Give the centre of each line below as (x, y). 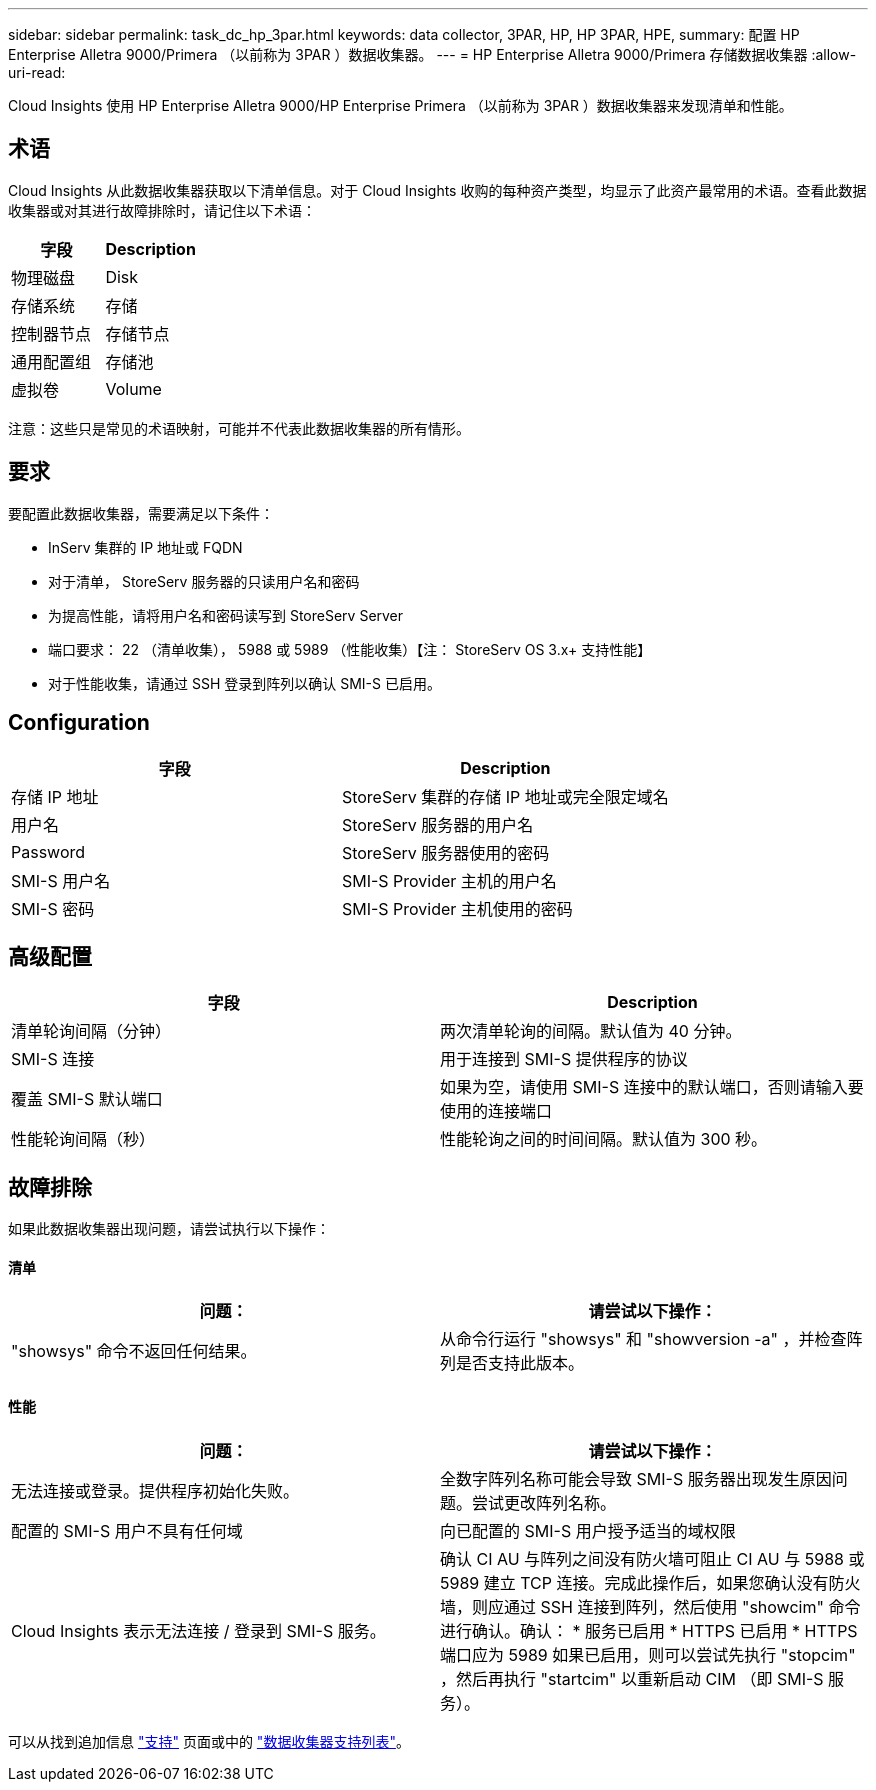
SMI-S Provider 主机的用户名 (449, 880)
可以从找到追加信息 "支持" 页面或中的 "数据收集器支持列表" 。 (209, 1741)
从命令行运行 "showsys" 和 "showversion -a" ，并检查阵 (651, 1339)
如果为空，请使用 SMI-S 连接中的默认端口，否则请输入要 (652, 1087)
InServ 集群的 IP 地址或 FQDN (145, 547)
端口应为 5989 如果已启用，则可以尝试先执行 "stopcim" (648, 1654)
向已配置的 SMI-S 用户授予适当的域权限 (588, 1530)
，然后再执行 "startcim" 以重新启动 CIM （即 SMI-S (632, 1678)
